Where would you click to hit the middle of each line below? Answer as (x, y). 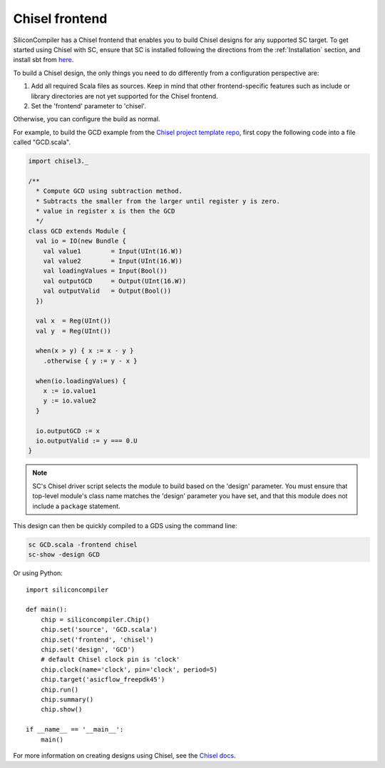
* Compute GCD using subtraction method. (109, 191)
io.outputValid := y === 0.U (87, 440)
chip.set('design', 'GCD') (88, 650)
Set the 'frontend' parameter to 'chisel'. (88, 106)
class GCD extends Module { (77, 231)
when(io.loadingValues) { (81, 381)
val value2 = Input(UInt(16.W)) (113, 261)
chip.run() (60, 689)
